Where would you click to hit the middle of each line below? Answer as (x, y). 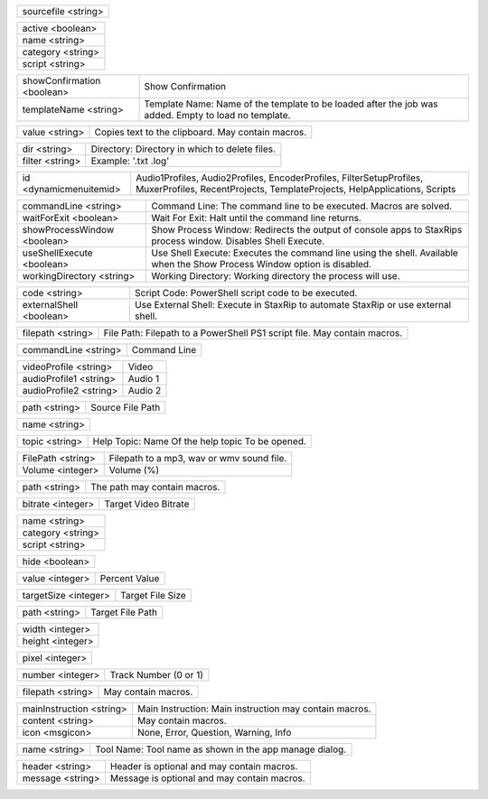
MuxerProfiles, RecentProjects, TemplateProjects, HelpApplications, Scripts (296, 189)
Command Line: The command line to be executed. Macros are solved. (301, 206)
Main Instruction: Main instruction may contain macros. (254, 709)
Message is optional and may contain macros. (208, 778)
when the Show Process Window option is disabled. (261, 264)
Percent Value (130, 578)
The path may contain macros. (155, 487)
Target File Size (154, 595)
